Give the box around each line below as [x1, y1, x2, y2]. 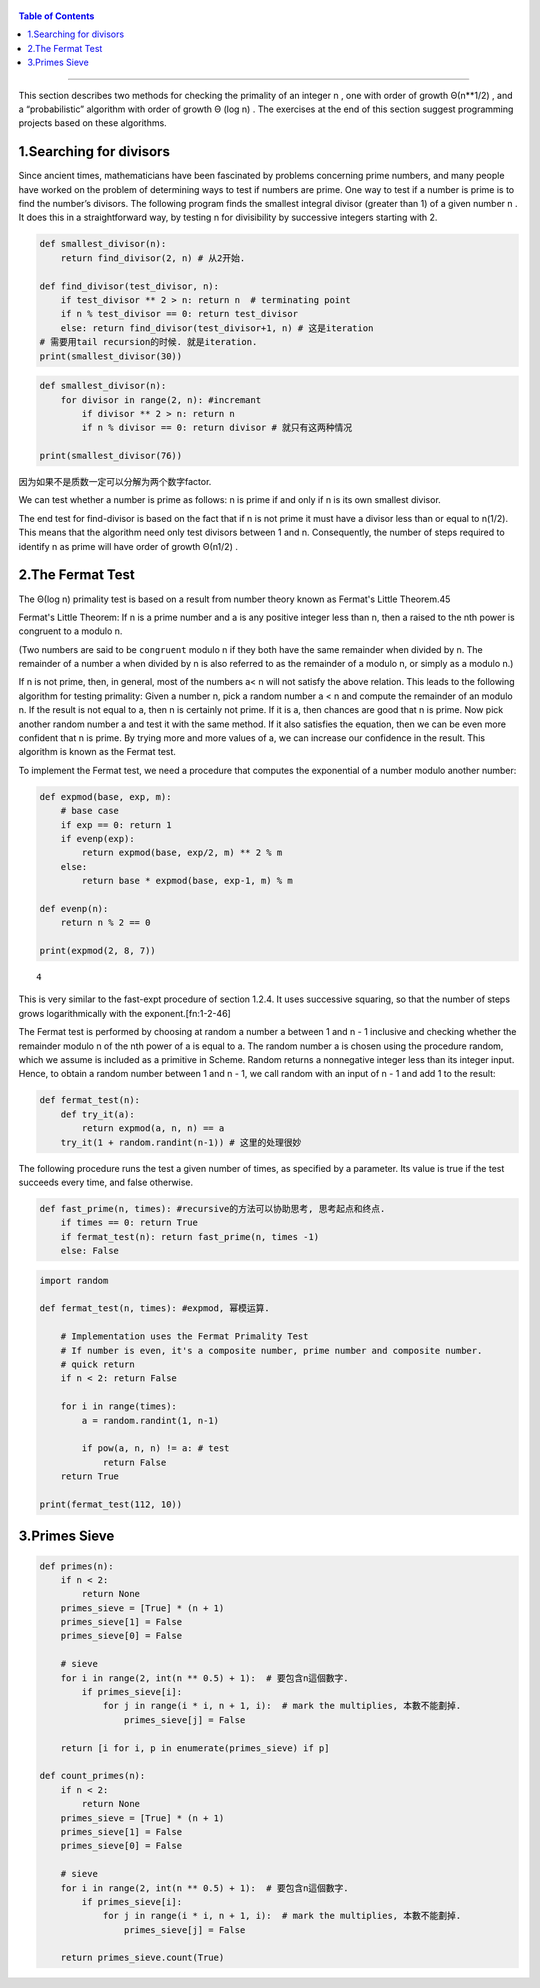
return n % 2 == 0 [60, 917, 151, 929]
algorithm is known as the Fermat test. [18, 746, 177, 758]
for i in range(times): [60, 1401, 177, 1412]
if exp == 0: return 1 [60, 819, 172, 830]
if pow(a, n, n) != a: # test [81, 1443, 230, 1454]
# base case [60, 805, 120, 817]
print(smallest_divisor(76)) [39, 450, 183, 462]
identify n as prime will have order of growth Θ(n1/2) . [18, 540, 239, 552]
